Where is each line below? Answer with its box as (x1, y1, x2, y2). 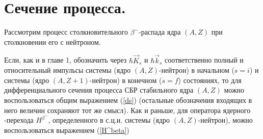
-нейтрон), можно (198, 115, 253, 125)
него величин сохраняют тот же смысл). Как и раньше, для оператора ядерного (4, 104, 251, 115)
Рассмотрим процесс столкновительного (4, 26, 128, 37)
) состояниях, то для (178, 74, 242, 85)
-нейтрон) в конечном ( (89, 74, 162, 85)
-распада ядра (138, 26, 181, 37)
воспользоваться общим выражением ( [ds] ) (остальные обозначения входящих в (4, 94, 252, 105)
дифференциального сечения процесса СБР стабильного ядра (4, 85, 194, 95)
